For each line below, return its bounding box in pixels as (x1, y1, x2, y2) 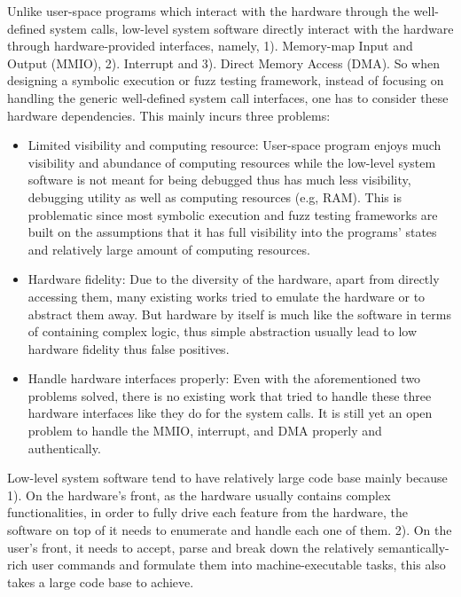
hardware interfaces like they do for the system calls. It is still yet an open (27, 404, 433, 422)
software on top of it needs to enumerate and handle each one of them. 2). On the (7, 521, 452, 539)
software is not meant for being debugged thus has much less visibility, (27, 170, 411, 189)
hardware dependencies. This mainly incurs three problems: (7, 106, 331, 124)
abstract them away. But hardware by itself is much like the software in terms (27, 304, 451, 323)
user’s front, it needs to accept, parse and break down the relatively (7, 538, 374, 556)
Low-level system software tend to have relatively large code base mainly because (7, 468, 448, 487)
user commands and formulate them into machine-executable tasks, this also (31, 555, 446, 574)
